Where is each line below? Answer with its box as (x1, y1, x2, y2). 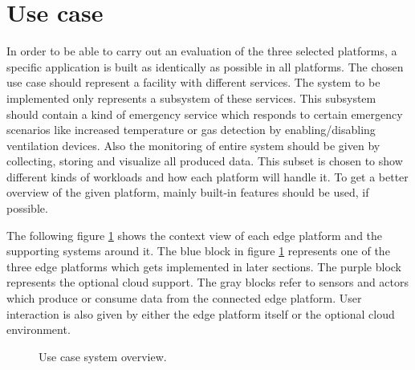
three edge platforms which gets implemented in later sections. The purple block (6, 258, 401, 274)
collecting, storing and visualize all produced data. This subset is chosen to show (6, 152, 403, 169)
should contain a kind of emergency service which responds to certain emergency (6, 105, 403, 122)
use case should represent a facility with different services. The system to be (6, 74, 380, 91)
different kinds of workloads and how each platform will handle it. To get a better (6, 168, 409, 185)
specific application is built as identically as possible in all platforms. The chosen (6, 58, 404, 75)
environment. (6, 321, 71, 338)
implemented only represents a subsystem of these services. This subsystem (6, 89, 376, 106)
